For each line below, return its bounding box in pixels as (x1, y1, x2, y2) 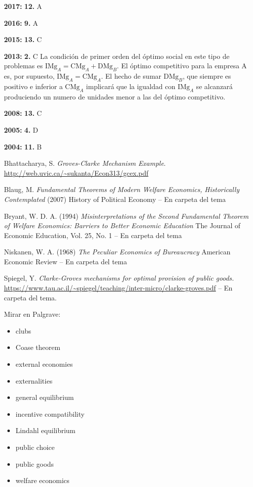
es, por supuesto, (4, 71, 55, 81)
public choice (15, 442, 55, 452)
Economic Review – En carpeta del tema (4, 256, 127, 266)
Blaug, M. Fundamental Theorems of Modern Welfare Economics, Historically (4, 184, 240, 195)
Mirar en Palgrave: (4, 309, 61, 319)
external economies (15, 359, 73, 369)
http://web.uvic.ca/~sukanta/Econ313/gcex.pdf (4, 167, 148, 178)
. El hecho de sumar (101, 71, 162, 81)
